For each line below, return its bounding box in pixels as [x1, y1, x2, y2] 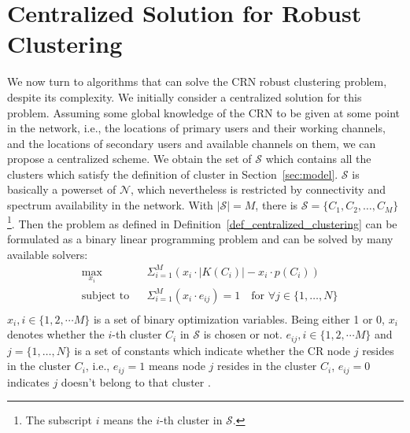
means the [103, 412, 153, 428]
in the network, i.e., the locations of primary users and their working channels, [7, 120, 386, 136]
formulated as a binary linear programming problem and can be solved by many [7, 230, 393, 246]
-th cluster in [159, 412, 223, 428]
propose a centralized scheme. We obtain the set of [7, 150, 252, 167]
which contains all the [265, 150, 371, 167]
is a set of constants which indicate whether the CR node [74, 342, 351, 358]
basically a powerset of [7, 181, 116, 198]
